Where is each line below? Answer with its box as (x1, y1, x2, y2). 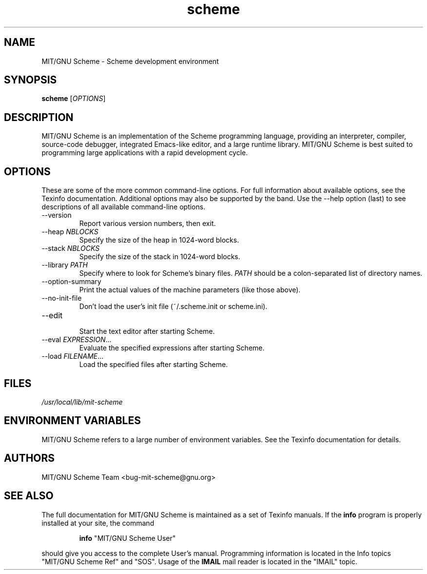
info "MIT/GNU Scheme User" (79, 533, 176, 542)
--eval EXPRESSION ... (41, 335, 112, 344)
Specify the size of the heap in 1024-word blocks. (79, 236, 239, 245)
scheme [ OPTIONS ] (41, 94, 106, 103)
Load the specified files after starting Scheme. (79, 360, 228, 369)
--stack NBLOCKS (41, 244, 100, 253)
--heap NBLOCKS (41, 227, 98, 236)
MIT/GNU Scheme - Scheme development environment (41, 57, 219, 65)
